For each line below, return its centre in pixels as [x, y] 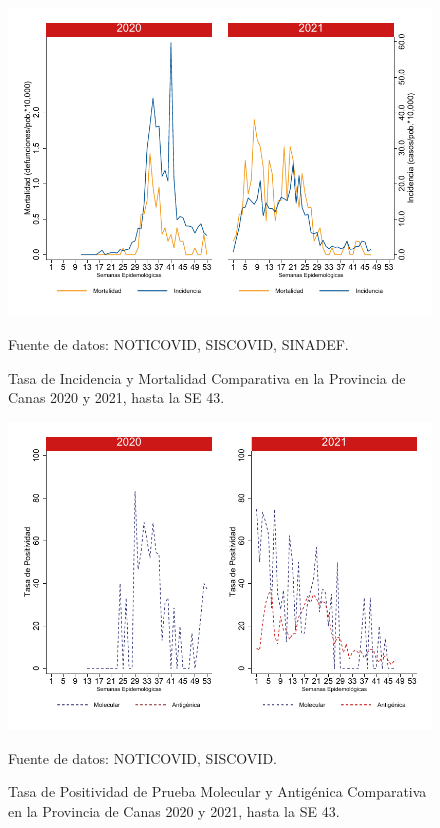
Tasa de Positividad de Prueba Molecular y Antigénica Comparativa [217, 791]
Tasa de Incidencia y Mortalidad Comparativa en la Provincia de [207, 377]
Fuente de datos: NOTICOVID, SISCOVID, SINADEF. [178, 343]
